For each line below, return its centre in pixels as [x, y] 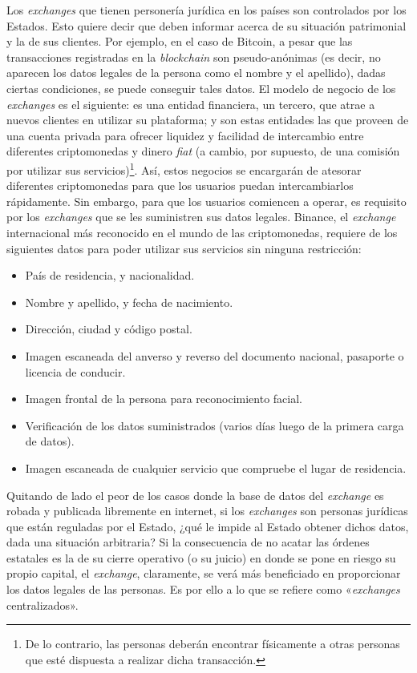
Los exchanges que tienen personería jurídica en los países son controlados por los [206, 10]
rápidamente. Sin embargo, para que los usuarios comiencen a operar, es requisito [206, 201]
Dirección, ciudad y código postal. [109, 329]
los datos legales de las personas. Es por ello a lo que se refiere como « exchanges [203, 589]
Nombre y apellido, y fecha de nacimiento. [129, 302]
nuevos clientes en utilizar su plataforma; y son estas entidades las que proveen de [208, 120]
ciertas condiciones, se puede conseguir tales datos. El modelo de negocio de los [201, 88]
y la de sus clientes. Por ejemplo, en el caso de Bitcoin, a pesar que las [180, 41]
